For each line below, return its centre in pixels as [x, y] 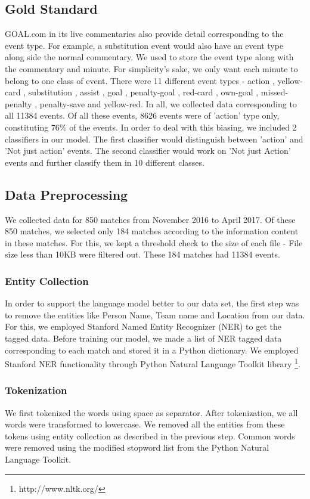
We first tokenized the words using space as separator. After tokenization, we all [151, 412]
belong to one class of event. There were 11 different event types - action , [140, 80]
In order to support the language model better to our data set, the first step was [152, 303]
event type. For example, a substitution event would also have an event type [144, 45]
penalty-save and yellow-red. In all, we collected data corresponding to [168, 103]
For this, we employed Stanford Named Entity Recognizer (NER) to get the [143, 326]
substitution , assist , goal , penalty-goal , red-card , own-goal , [143, 92]
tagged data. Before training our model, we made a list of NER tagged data [143, 338]
